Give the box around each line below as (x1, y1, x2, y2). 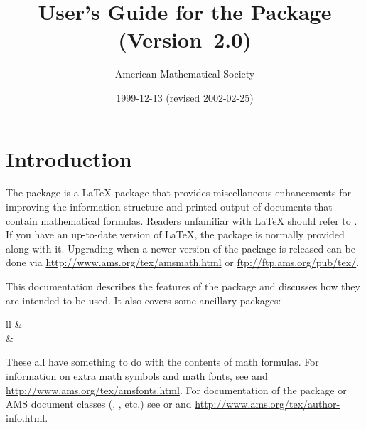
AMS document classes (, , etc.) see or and (6, 396, 192, 411)
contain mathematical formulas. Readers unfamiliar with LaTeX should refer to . (6, 213, 357, 228)
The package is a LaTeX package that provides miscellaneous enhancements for (6, 185, 351, 200)
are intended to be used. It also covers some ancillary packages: (6, 292, 281, 307)
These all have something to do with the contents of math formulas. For (6, 354, 319, 369)
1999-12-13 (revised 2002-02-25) (116, 90, 254, 105)
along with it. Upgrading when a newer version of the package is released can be (6, 240, 355, 255)
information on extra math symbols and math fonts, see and (6, 368, 268, 383)
